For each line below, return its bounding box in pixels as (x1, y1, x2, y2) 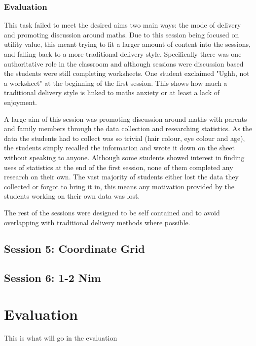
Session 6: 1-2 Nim (4, 270, 101, 285)
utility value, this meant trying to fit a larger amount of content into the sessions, (4, 39, 251, 49)
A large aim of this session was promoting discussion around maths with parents (4, 113, 247, 124)
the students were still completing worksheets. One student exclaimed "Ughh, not (4, 68, 250, 78)
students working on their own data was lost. (4, 191, 140, 201)
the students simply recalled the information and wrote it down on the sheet (4, 142, 235, 153)
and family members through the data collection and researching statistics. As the (4, 123, 253, 134)
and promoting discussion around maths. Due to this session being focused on (4, 29, 239, 39)
